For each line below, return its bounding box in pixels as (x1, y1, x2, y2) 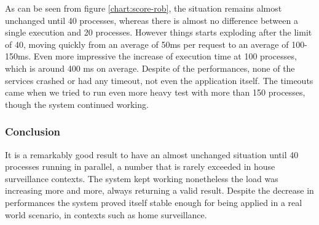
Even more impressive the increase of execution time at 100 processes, (33, 50, 297, 63)
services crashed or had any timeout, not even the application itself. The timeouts (5, 74, 313, 86)
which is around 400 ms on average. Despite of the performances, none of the (5, 61, 295, 74)
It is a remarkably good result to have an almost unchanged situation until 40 (5, 148, 299, 161)
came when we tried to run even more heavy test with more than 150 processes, (5, 86, 305, 99)
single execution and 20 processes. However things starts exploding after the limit (5, 26, 312, 39)
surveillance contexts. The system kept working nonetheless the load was (5, 172, 278, 185)
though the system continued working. (5, 97, 149, 110)
